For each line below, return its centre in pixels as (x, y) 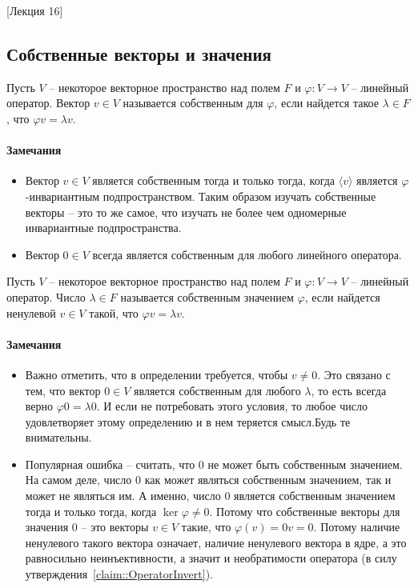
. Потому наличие (357, 527)
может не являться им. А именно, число (123, 496)
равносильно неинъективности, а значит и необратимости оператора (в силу (211, 558)
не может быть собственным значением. (305, 464)
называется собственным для (193, 103)
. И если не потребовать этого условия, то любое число (232, 406)
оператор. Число (46, 296)
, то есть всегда (349, 390)
